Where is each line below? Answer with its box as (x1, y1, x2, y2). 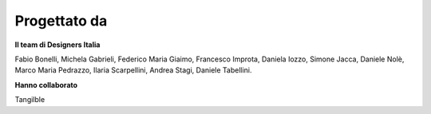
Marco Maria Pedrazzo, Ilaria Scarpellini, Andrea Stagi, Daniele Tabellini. (14, 65, 252, 75)
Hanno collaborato (14, 80, 78, 89)
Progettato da (14, 12, 108, 29)
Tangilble (14, 95, 45, 104)
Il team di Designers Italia (14, 40, 101, 49)
